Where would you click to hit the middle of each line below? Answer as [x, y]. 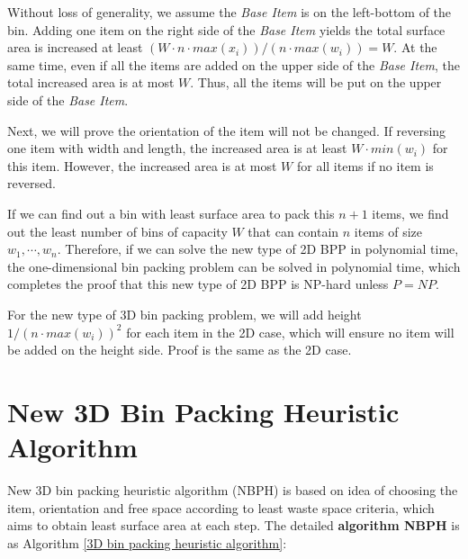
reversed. [31, 183]
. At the [415, 47]
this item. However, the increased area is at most [142, 165]
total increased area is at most [91, 82]
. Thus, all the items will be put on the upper [316, 82]
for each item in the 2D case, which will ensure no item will [290, 332]
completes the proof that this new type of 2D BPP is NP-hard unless [198, 284]
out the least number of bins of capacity [117, 231]
